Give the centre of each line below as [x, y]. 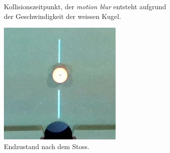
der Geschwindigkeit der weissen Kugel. [63, 16]
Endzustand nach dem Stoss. [47, 146]
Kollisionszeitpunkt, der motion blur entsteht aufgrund [85, 6]
